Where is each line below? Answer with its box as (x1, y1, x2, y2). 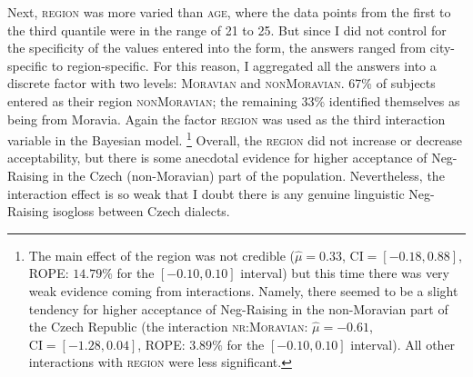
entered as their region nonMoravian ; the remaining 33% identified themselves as (7, 91, 460, 110)
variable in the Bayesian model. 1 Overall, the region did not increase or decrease (7, 128, 463, 149)
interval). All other (350, 334, 456, 353)
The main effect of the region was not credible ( (28, 245, 295, 264)
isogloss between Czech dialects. (53, 202, 230, 221)
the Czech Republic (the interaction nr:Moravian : (28, 317, 308, 336)
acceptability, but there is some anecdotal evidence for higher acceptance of (7, 148, 428, 167)
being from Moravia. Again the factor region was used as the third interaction (7, 109, 446, 128)
